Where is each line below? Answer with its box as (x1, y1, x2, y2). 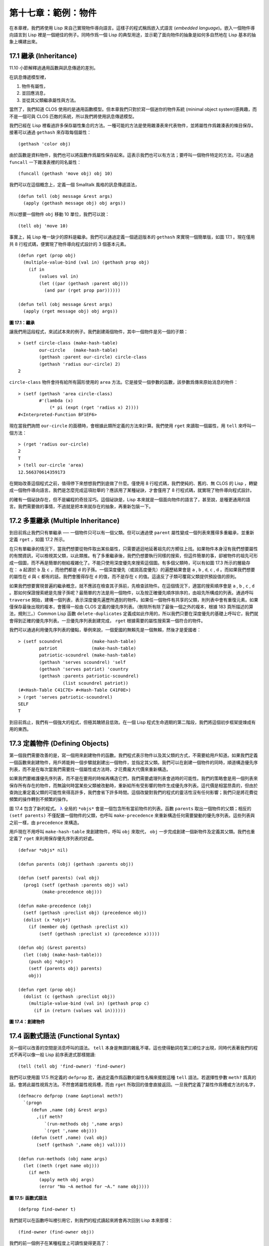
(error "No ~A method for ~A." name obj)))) (39, 1184, 149, 1190)
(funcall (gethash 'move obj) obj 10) (18, 170, 113, 176)
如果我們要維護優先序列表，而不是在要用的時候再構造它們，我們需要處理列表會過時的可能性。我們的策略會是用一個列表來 (9, 776, 258, 781)
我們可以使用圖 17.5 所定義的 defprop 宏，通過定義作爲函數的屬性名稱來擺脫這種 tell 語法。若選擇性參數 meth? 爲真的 (9, 1075, 257, 1081)
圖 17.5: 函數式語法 (9, 1195, 47, 1201)
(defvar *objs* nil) (18, 847, 68, 853)
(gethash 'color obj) (18, 141, 71, 147)
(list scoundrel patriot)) (62, 680, 129, 686)
